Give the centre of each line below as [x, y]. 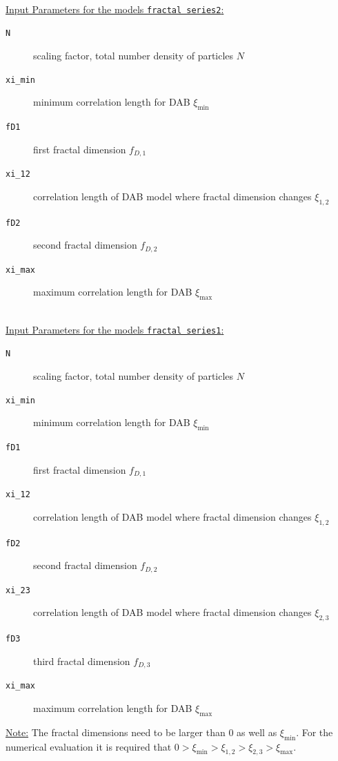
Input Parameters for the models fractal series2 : [115, 9]
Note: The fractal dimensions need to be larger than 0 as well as [141, 732]
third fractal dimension [82, 661]
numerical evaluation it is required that [89, 746]
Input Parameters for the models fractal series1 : [115, 329]
